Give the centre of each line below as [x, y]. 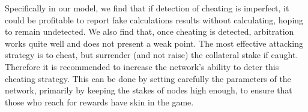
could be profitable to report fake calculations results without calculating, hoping [154, 19]
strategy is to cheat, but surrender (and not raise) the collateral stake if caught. [152, 55]
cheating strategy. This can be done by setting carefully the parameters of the [148, 78]
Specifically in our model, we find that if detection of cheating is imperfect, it [147, 8]
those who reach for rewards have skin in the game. [99, 102]
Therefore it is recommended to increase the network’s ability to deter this [142, 66]
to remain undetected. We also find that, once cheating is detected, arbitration [149, 31]
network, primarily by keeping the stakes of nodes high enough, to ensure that [149, 90]
